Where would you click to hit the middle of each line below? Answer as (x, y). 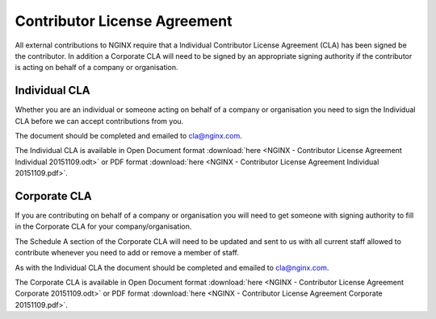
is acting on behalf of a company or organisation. (96, 68)
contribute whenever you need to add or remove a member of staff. (127, 253)
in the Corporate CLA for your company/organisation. (103, 226)
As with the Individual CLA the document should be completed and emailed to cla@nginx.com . (172, 267)
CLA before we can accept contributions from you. (99, 121)
